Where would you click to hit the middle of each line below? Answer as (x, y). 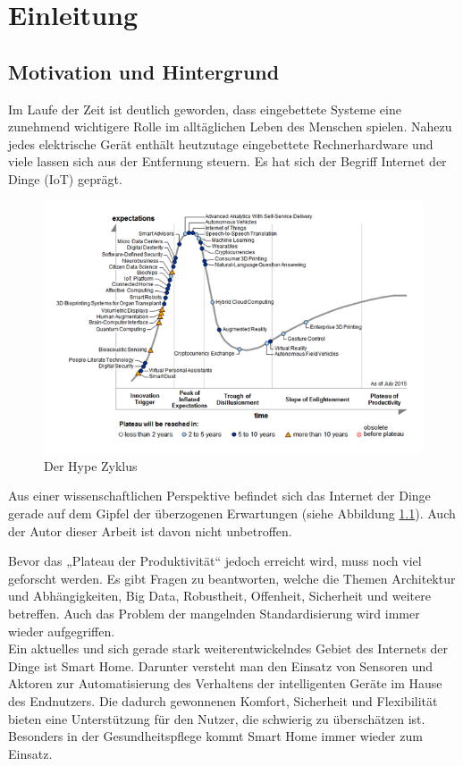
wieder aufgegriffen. (62, 631)
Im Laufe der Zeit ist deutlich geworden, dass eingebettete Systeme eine (205, 109)
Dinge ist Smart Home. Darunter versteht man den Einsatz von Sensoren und (221, 665)
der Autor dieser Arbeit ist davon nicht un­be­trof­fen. (150, 530)
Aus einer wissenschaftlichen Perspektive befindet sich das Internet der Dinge (219, 496)
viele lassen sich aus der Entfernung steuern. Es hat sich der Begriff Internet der (227, 161)
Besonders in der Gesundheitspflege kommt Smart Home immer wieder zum (215, 736)
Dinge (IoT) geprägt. (65, 178)
